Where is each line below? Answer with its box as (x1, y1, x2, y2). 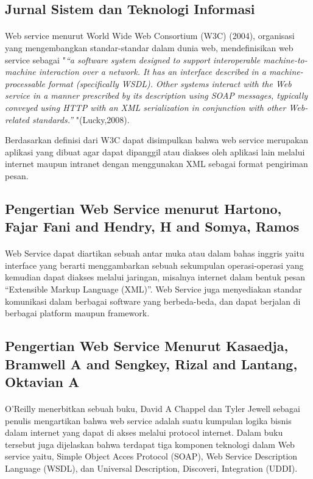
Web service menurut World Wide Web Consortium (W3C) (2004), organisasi (5, 29, 295, 42)
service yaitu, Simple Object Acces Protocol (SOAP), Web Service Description (5, 450, 298, 463)
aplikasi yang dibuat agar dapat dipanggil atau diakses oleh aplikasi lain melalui (5, 145, 305, 158)
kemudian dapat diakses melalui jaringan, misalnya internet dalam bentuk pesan (5, 271, 306, 283)
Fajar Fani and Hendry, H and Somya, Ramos (5, 217, 300, 236)
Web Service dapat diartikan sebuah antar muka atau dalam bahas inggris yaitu (5, 247, 304, 260)
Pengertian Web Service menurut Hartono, (5, 199, 282, 218)
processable (5, 77, 46, 90)
